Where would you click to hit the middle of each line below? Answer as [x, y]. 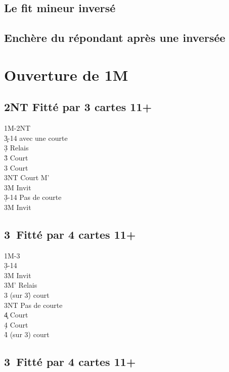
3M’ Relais [21, 285]
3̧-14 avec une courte [36, 138]
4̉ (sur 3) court [27, 334]
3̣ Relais [16, 148]
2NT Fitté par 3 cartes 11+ [78, 107]
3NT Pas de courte [33, 305]
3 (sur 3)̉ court [27, 295]
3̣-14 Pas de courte [33, 197]
